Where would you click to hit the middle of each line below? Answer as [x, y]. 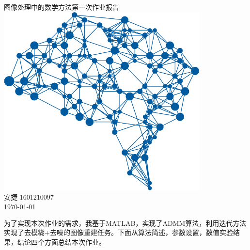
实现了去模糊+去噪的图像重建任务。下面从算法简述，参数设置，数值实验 [118, 232]
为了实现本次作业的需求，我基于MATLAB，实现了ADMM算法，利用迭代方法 [125, 223]
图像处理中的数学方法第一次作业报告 [62, 7]
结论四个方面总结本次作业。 [61, 242]
